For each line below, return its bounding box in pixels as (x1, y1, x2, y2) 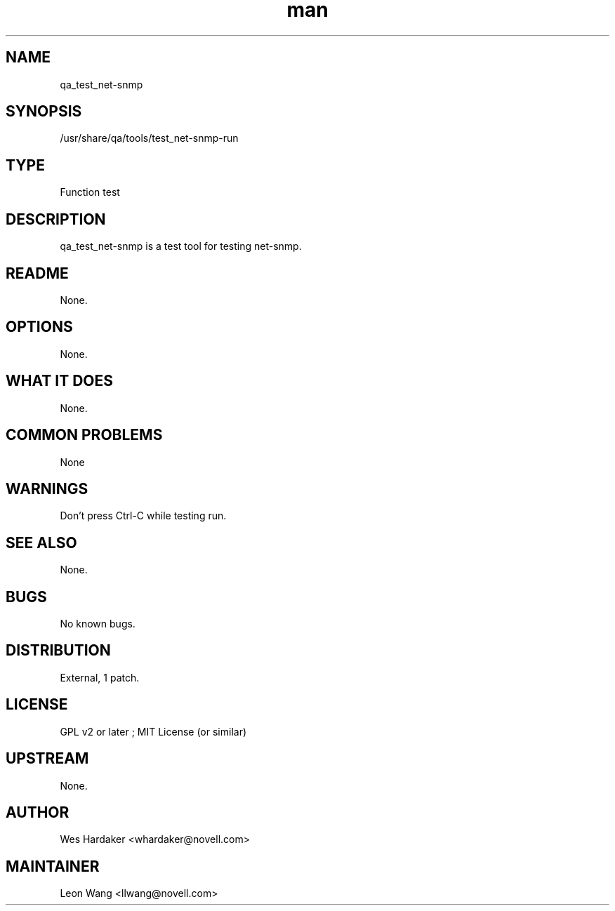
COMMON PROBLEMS (6, 426, 163, 444)
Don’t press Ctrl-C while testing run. (60, 510, 227, 522)
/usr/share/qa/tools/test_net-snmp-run (60, 132, 239, 145)
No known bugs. (60, 618, 135, 630)
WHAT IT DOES (6, 372, 114, 390)
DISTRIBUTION (6, 641, 111, 660)
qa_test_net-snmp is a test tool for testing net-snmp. (60, 240, 302, 253)
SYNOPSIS (6, 102, 82, 121)
